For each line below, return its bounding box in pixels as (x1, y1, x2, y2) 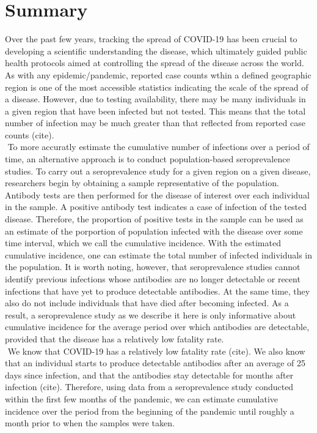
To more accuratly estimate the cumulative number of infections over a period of (7, 140, 310, 153)
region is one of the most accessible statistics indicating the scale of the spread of (5, 80, 308, 93)
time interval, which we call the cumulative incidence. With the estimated (5, 236, 281, 249)
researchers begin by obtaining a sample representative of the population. (5, 176, 279, 189)
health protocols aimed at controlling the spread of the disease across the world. (5, 56, 304, 69)
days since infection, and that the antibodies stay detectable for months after (5, 368, 294, 381)
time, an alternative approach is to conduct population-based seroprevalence (5, 152, 290, 165)
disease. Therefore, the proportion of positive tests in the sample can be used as (5, 213, 304, 225)
